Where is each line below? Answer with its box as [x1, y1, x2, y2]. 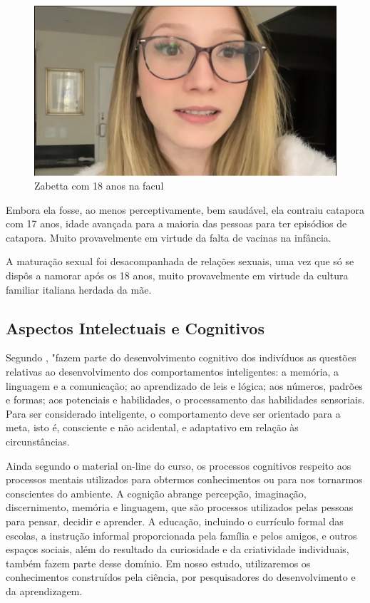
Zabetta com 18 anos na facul [34, 178, 164, 193]
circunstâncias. [6, 434, 70, 449]
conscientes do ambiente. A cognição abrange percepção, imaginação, [6, 485, 307, 500]
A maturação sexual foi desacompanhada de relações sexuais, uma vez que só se [6, 254, 354, 269]
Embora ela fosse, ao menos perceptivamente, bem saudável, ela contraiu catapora [6, 202, 365, 217]
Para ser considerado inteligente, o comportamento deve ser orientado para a [6, 406, 341, 421]
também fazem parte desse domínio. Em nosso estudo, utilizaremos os [6, 555, 311, 570]
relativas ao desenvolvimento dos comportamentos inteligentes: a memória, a [6, 364, 339, 379]
